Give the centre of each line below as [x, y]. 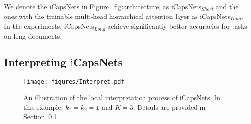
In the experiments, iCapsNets [49, 26]
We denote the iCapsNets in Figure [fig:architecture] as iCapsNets [103, 6]
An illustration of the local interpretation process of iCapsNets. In [122, 97]
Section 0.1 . [41, 116]
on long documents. [33, 36]
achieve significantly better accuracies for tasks [177, 26]
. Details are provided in [169, 107]
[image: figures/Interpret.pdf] [76, 82]
